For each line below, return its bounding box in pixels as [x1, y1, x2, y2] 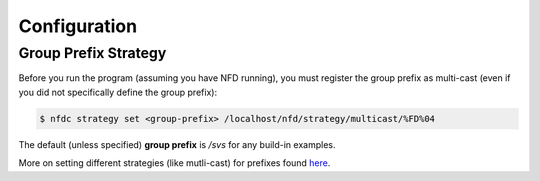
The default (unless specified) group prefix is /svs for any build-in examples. [18, 138, 336, 150]
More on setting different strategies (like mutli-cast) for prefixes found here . [18, 157, 331, 169]
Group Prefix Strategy [18, 44, 167, 62]
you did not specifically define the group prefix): [18, 86, 218, 98]
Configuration [18, 15, 138, 37]
